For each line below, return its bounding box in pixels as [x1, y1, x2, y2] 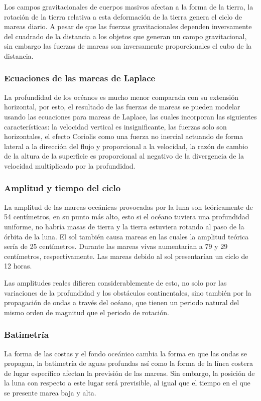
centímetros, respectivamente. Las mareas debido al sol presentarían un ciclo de [4, 250, 248, 261]
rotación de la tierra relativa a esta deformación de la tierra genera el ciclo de [4, 11, 242, 22]
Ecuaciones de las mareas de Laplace [4, 72, 156, 84]
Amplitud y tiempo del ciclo [4, 182, 121, 194]
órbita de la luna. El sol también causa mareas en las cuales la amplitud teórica [4, 231, 249, 241]
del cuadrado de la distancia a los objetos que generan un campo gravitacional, [4, 31, 247, 41]
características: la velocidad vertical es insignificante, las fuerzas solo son [4, 121, 227, 131]
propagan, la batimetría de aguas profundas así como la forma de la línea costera [4, 358, 253, 368]
